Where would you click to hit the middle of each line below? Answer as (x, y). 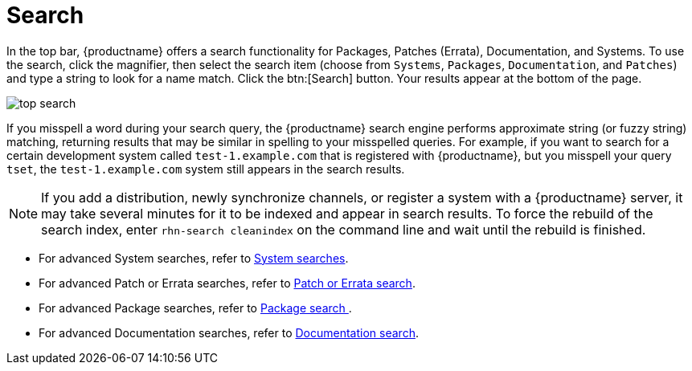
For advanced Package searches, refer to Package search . (195, 308)
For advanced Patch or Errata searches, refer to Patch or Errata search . (227, 283)
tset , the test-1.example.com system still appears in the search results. (206, 169)
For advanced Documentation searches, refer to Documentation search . (229, 332)
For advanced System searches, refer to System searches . (194, 258)
